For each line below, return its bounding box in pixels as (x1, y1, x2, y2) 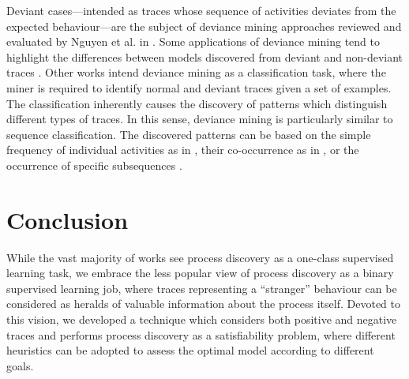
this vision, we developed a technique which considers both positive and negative (6, 311, 397, 328)
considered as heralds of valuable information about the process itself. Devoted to (6, 295, 400, 312)
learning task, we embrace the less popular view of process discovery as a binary (6, 265, 394, 281)
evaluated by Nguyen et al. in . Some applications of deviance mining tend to (6, 33, 380, 50)
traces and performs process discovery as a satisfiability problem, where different (6, 326, 396, 343)
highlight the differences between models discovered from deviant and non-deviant (6, 48, 403, 65)
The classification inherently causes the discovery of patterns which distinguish (6, 95, 388, 111)
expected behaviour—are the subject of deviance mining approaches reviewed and (6, 17, 402, 34)
